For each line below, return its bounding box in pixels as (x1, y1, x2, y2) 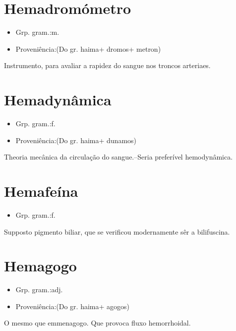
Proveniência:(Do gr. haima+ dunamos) (15, 135, 137, 145)
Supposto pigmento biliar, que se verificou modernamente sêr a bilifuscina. (4, 226, 230, 237)
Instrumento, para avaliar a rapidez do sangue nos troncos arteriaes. (4, 60, 211, 71)
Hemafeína (4, 181, 78, 201)
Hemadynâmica (4, 89, 112, 110)
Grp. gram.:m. (15, 27, 59, 37)
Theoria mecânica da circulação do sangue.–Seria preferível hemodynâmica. (4, 152, 233, 162)
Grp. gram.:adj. (15, 284, 63, 295)
